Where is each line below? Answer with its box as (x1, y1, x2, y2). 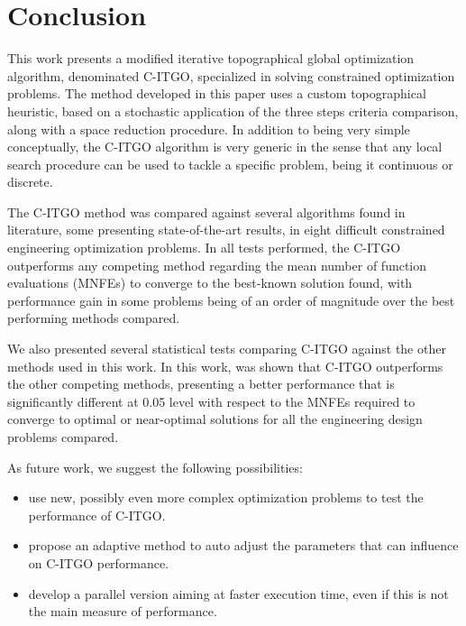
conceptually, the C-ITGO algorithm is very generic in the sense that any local (7, 137, 443, 156)
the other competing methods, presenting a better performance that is (7, 374, 395, 393)
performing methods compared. (7, 308, 180, 327)
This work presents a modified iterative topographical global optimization (7, 49, 415, 68)
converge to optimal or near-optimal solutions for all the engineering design (7, 410, 423, 428)
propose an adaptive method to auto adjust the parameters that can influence (28, 536, 459, 555)
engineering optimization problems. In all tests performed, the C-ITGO (7, 238, 401, 257)
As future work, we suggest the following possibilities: (7, 457, 303, 476)
